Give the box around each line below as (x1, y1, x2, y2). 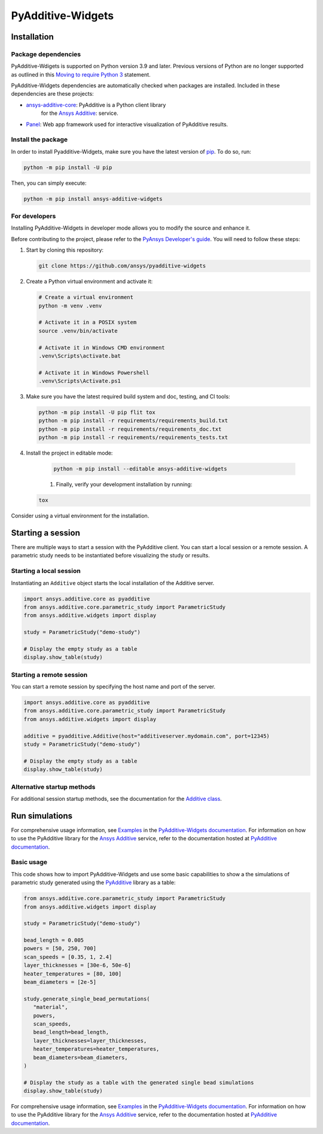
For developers (11, 212, 56, 221)
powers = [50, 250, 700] (23, 945, 97, 952)
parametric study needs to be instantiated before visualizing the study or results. (11, 552, 210, 559)
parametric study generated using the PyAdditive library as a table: (11, 879, 176, 886)
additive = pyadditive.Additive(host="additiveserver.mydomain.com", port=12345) (23, 733, 270, 739)
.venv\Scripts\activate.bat (38, 352, 121, 359)
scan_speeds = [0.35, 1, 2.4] (23, 953, 112, 960)
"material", (33, 1004, 68, 1011)
